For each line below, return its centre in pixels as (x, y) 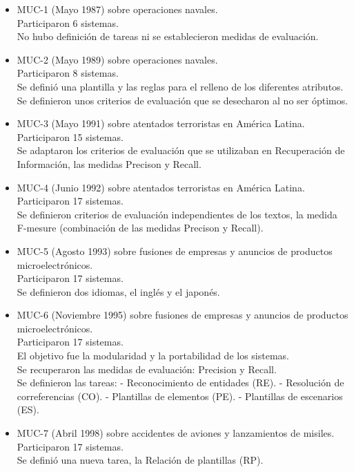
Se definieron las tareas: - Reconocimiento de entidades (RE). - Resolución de (180, 383)
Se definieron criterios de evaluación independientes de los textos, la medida (177, 214)
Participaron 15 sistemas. (70, 136)
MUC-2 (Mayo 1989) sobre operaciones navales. (117, 59)
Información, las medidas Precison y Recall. (109, 163)
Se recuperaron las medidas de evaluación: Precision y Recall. (147, 369)
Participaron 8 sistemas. (68, 73)
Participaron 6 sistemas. (68, 22)
